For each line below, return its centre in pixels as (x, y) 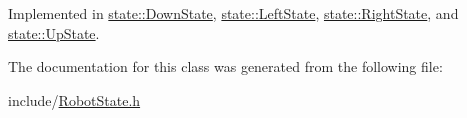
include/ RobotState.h (74, 99)
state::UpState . (54, 32)
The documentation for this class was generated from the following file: (225, 66)
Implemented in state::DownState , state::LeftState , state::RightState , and (233, 13)
